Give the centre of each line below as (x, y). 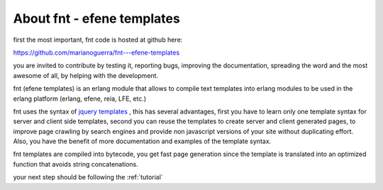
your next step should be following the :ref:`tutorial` (88, 177)
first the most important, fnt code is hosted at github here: (98, 40)
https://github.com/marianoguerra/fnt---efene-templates (96, 52)
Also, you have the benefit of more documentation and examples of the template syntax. (142, 141)
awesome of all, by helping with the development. (86, 75)
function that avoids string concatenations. (76, 164)
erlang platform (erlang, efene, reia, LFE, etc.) (80, 99)
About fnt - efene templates (96, 18)
